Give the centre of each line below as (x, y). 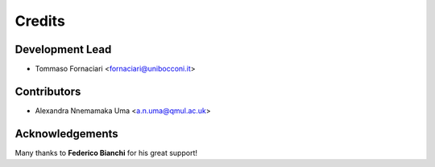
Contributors (48, 91)
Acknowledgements (66, 134)
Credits (40, 21)
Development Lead (63, 49)
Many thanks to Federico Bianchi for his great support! (106, 153)
